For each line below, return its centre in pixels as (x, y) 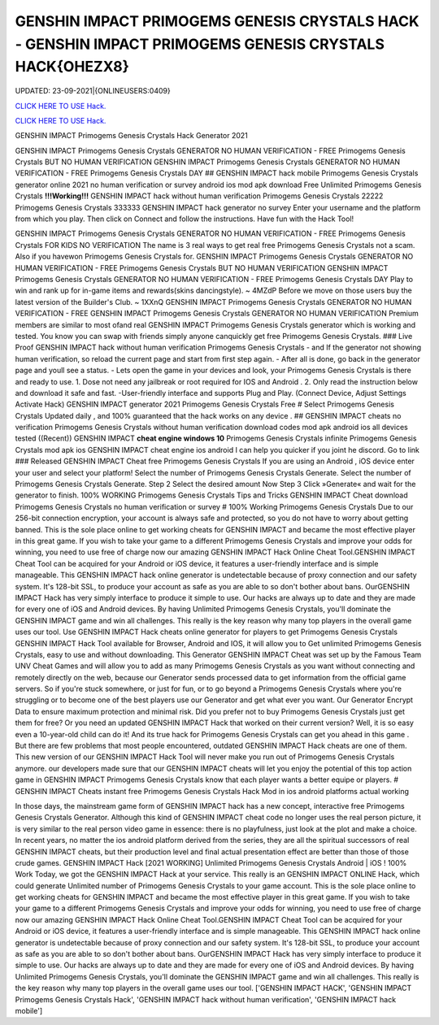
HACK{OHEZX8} (72, 67)
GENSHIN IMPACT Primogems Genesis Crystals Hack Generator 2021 (131, 136)
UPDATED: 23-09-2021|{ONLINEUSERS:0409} (93, 91)
